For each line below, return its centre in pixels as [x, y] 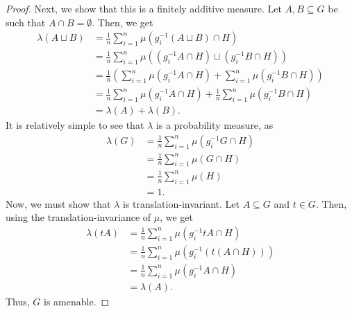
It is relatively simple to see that [75, 125]
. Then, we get [123, 22]
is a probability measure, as [215, 125]
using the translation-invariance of [78, 217]
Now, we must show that [58, 203]
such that [26, 22]
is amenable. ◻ [77, 301]
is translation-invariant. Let [181, 203]
